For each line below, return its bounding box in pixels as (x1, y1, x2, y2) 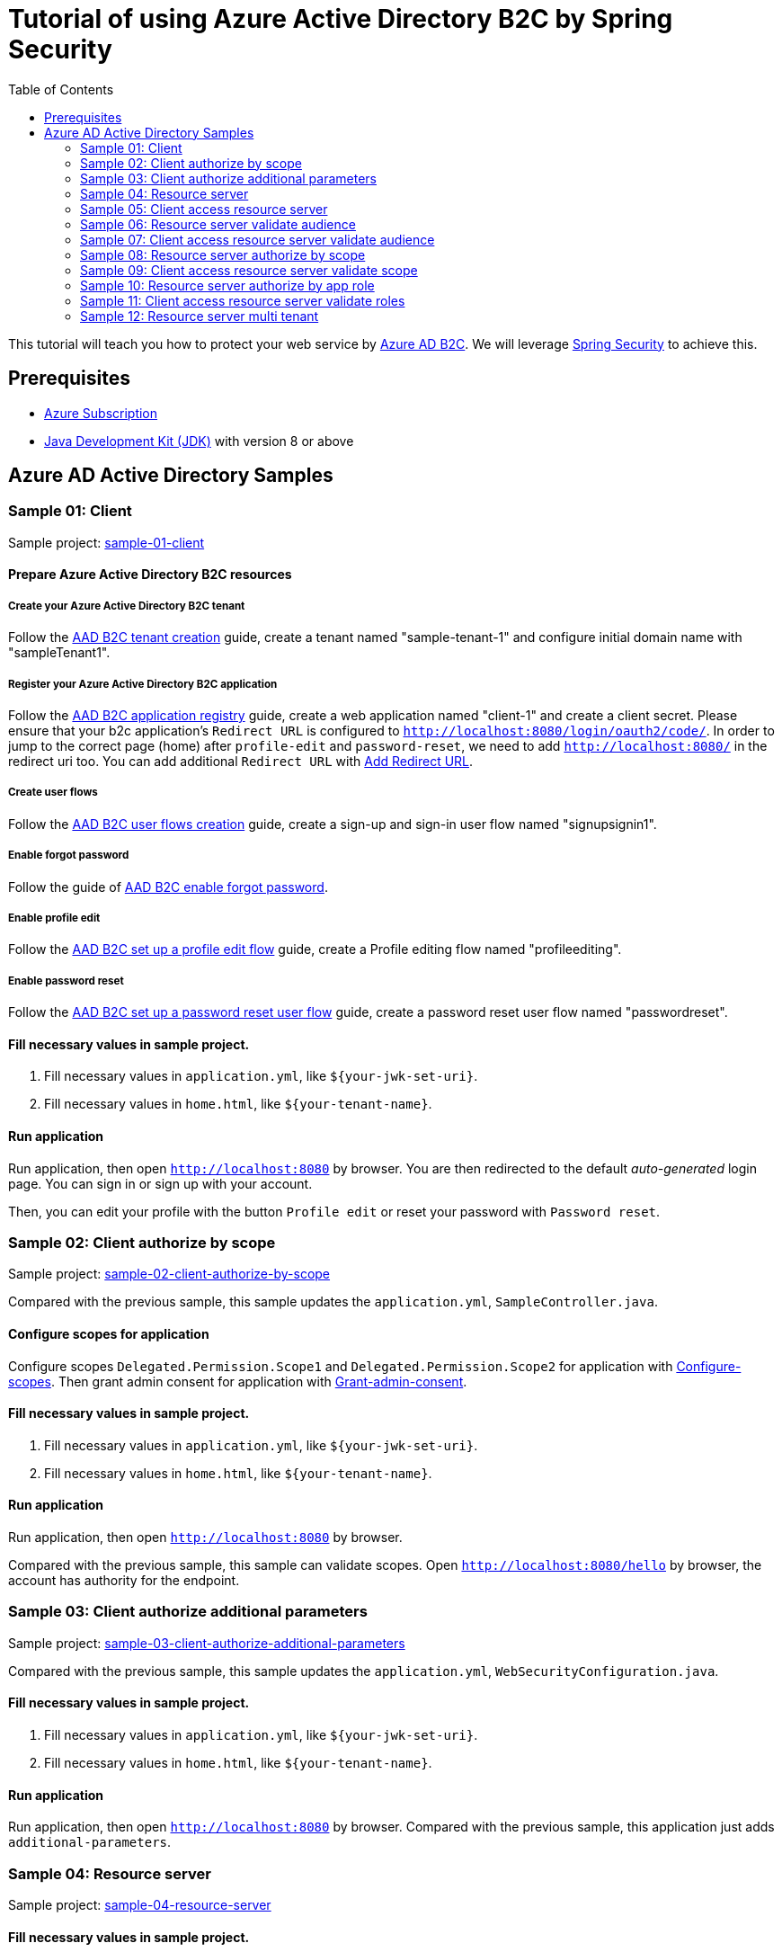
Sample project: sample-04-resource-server (8, 1896, 271, 1912)
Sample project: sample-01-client (8, 534, 205, 550)
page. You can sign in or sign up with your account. (8, 1175, 313, 1191)
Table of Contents (8, 81, 114, 97)
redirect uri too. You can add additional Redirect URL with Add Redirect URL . (8, 753, 474, 769)
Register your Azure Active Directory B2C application (8, 677, 278, 691)
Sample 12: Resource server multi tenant (80, 308, 319, 324)
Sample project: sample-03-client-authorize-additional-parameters (8, 1635, 405, 1651)
